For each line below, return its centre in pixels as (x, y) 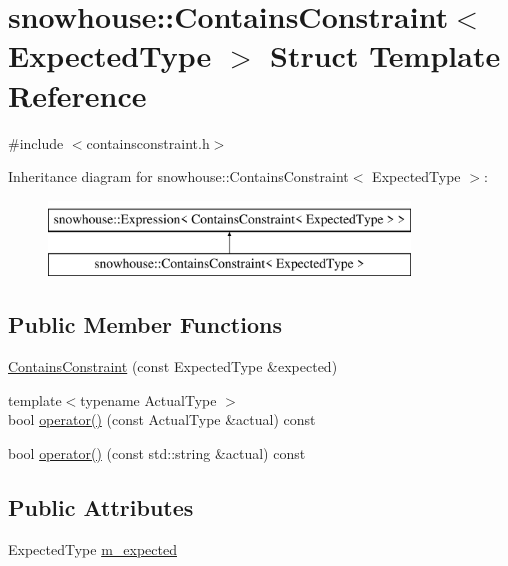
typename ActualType (148, 399)
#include (36, 142)
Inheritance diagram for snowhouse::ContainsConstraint (178, 176)
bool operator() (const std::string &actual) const (157, 452)
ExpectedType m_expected (92, 548)
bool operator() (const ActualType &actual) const (162, 419)
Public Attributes (101, 506)
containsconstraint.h (148, 142)
